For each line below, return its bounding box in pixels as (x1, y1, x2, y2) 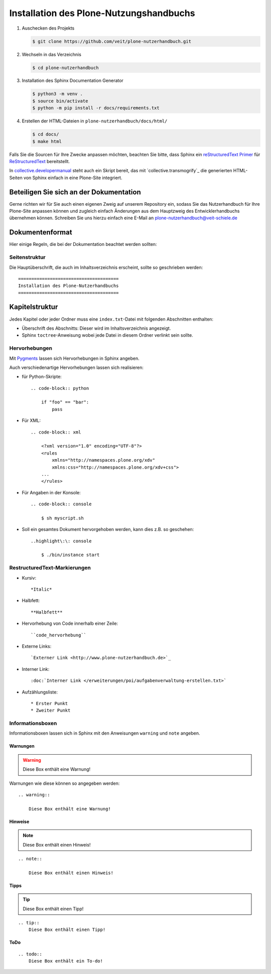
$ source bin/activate (32, 98, 88, 104)
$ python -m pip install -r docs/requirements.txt (32, 105, 160, 111)
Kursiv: (22, 575, 37, 581)
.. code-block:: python (31, 385, 89, 391)
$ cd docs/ (32, 131, 59, 137)
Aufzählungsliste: (22, 689, 58, 695)
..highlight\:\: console (31, 538, 92, 544)
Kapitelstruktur (9, 303, 58, 311)
